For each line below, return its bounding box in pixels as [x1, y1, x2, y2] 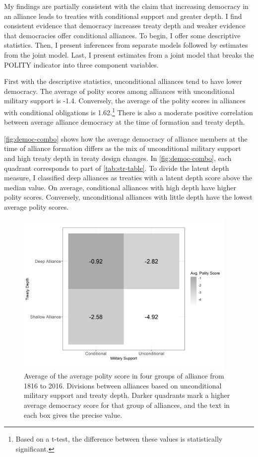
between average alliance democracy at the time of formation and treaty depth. [4, 117, 245, 127]
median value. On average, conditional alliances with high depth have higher [4, 182, 237, 192]
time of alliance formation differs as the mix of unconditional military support [4, 143, 241, 153]
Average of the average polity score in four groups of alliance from [24, 371, 224, 381]
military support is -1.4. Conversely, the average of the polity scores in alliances [4, 95, 246, 106]
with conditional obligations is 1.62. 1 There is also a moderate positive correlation [4, 105, 253, 117]
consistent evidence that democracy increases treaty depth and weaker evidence [4, 20, 246, 31]
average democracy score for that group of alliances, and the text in [24, 400, 230, 410]
